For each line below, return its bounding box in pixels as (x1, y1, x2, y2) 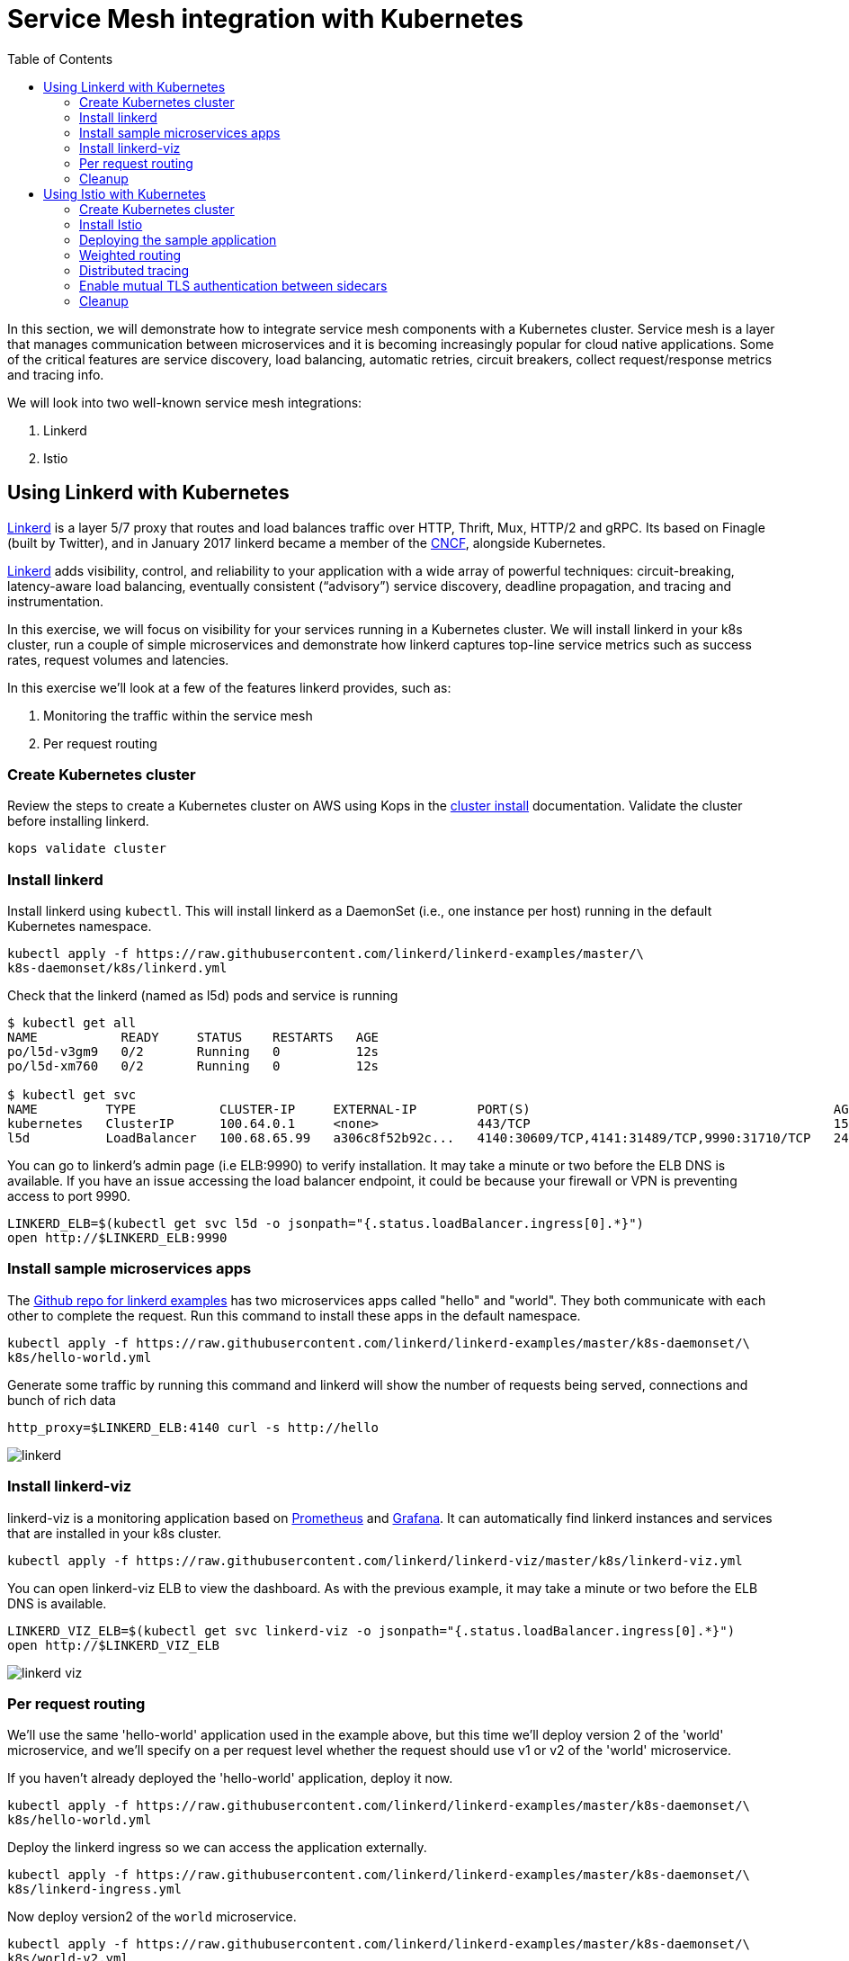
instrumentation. (7, 593, 104, 609)
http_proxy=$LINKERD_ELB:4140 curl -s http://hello (7, 1419, 380, 1435)
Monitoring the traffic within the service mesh (43, 707, 313, 723)
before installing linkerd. (7, 813, 149, 829)
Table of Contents (7, 50, 113, 67)
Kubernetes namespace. (7, 918, 152, 935)
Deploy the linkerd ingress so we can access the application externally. (7, 1840, 427, 1856)
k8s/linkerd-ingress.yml (7, 1882, 182, 1897)
